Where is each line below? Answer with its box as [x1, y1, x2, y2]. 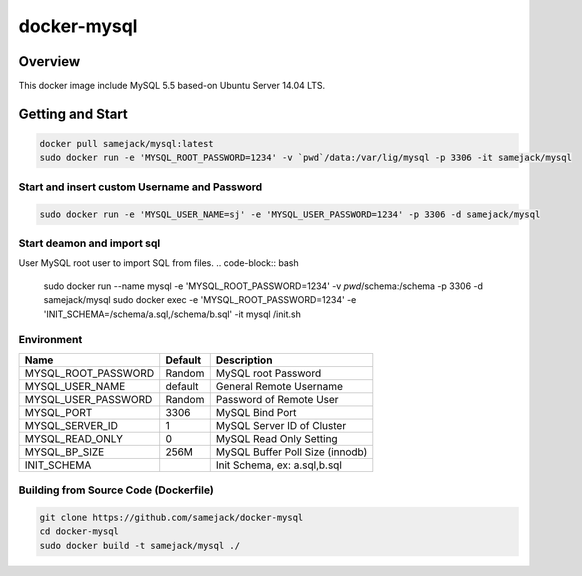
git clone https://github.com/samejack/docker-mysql [39, 511, 304, 523]
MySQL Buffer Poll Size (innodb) [215, 445, 368, 459]
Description [215, 353, 273, 367]
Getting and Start [18, 105, 129, 122]
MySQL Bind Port [215, 405, 297, 419]
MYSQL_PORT [24, 405, 93, 419]
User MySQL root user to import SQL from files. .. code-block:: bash [18, 257, 299, 269]
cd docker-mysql [39, 526, 120, 537]
